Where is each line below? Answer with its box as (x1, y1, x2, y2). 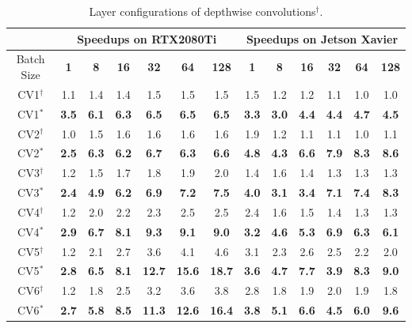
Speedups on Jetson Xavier (246, 30, 399, 47)
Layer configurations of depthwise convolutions (89, 3, 316, 19)
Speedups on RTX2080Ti (77, 30, 217, 47)
